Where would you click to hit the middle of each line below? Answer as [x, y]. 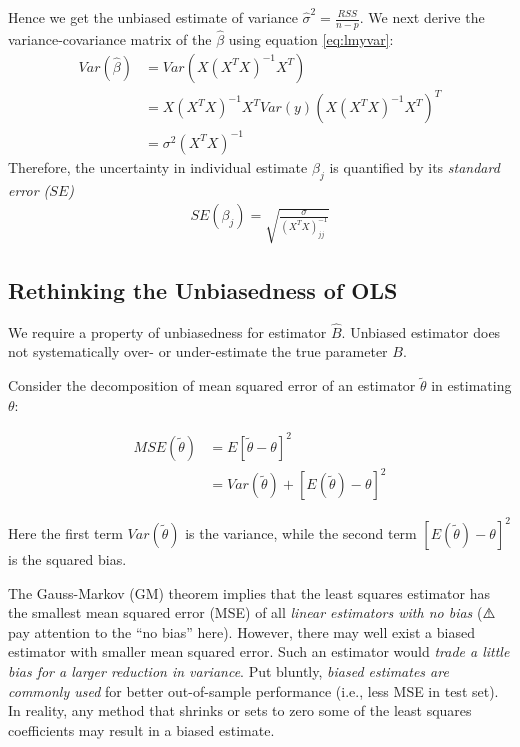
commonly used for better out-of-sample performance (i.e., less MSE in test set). [253, 690]
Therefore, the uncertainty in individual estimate [158, 166]
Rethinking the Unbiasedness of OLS [203, 289]
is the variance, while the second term [301, 532]
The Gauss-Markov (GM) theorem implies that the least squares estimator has [249, 592]
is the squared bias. [67, 558]
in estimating [471, 385]
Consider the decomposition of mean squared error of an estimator [212, 385]
